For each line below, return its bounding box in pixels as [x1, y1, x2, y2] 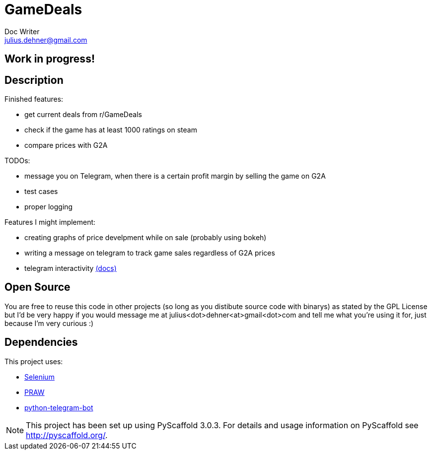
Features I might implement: [4, 218, 96, 227]
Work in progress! [4, 53, 95, 65]
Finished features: [4, 95, 64, 104]
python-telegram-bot [24, 403, 93, 412]
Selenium [24, 372, 55, 381]
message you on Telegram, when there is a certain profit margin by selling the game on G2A [24, 172, 326, 181]
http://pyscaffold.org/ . [26, 430, 108, 440]
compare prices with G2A [24, 141, 108, 150]
